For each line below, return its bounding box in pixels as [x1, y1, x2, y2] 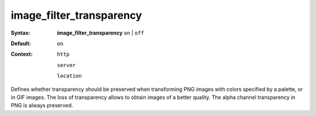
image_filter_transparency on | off [57, 29, 145, 36]
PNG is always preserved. [11, 102, 73, 109]
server [57, 62, 76, 69]
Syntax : [11, 29, 30, 36]
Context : [11, 50, 33, 58]
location [57, 73, 82, 79]
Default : [11, 40, 32, 47]
